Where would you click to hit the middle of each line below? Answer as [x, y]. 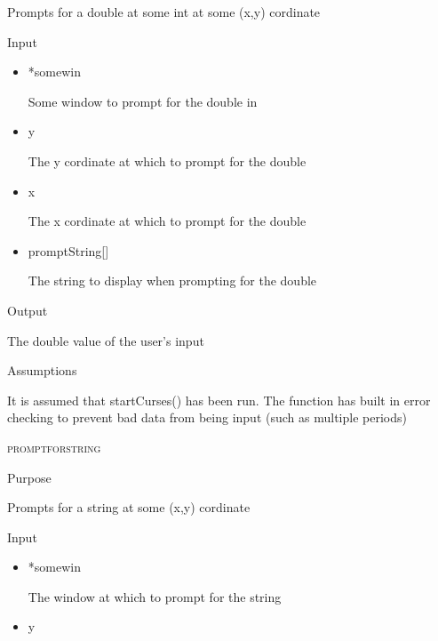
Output [28, 310]
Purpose [29, 477]
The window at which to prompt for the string [155, 596]
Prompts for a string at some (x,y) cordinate [129, 507]
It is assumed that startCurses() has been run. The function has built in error [219, 400]
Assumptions [42, 370]
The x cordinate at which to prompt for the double [167, 221]
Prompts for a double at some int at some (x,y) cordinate [164, 12]
